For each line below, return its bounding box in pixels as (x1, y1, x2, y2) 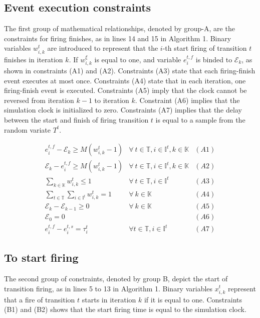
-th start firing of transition (162, 43, 247, 53)
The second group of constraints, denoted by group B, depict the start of (4, 273, 228, 283)
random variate (4, 124, 51, 135)
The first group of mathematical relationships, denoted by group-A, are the (4, 23, 235, 34)
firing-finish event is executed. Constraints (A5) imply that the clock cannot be (4, 85, 247, 95)
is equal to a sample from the (155, 114, 245, 125)
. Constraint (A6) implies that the (135, 94, 240, 105)
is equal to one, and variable (94, 54, 181, 64)
